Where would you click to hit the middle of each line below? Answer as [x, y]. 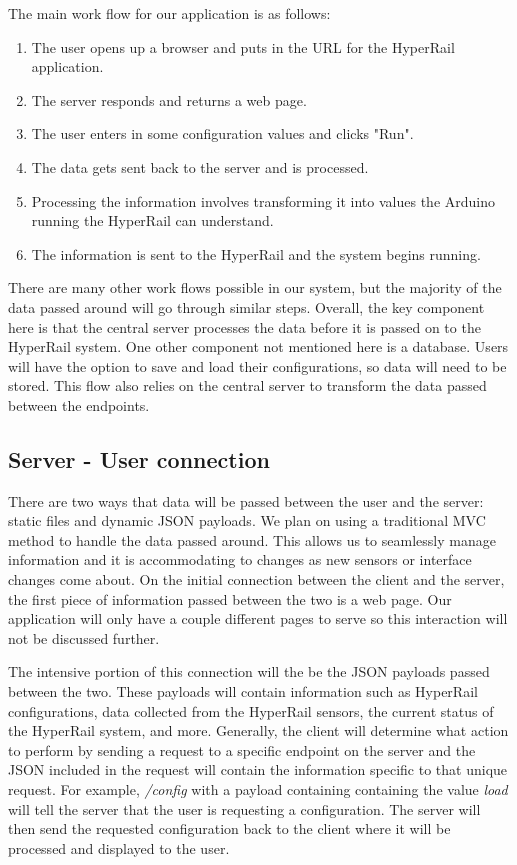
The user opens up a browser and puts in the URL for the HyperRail [243, 46]
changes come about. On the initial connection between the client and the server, [256, 579]
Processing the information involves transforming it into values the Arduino [263, 200]
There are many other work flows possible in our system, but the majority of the [255, 287]
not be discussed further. [84, 637]
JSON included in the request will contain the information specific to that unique [258, 769]
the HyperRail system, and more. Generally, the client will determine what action [258, 730]
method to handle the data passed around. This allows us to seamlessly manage [252, 539]
